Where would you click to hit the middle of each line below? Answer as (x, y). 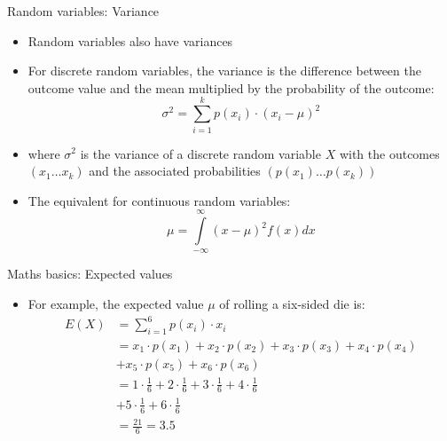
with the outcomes (389, 153)
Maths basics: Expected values (90, 274)
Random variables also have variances (130, 40)
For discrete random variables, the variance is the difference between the (224, 71)
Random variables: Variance (83, 11)
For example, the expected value (116, 304)
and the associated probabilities (175, 171)
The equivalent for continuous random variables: (159, 200)
